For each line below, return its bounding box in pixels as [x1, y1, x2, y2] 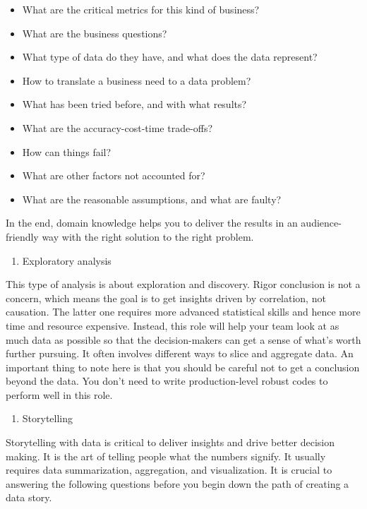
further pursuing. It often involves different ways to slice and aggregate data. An [6, 346, 354, 361]
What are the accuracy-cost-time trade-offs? [22, 120, 213, 135]
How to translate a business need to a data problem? [22, 73, 251, 88]
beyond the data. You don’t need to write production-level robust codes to [6, 373, 328, 388]
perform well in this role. [6, 387, 113, 402]
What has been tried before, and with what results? [22, 97, 247, 112]
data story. [6, 490, 52, 505]
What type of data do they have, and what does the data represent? [22, 49, 318, 64]
